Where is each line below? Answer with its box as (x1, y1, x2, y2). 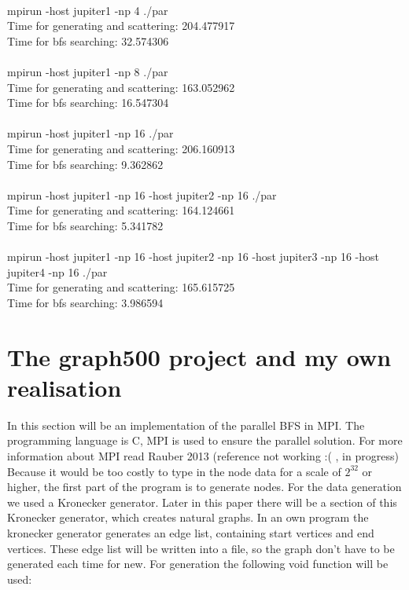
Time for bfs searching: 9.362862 (7, 156, 164, 172)
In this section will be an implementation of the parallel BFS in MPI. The (7, 416, 365, 433)
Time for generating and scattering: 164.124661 (7, 202, 235, 218)
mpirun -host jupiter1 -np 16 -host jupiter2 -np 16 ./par (7, 186, 277, 203)
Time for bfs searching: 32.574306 (7, 32, 169, 49)
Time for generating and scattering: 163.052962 (7, 79, 235, 95)
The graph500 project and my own (7, 340, 392, 372)
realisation (7, 371, 122, 403)
